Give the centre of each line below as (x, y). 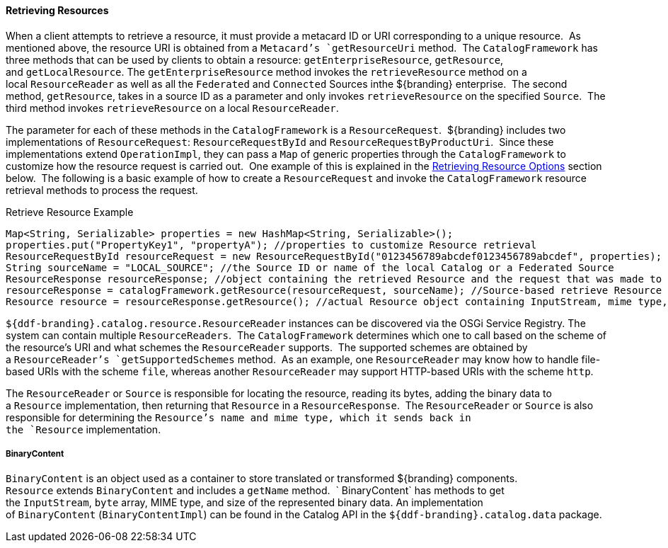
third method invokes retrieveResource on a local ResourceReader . (172, 108)
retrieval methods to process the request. (102, 190)
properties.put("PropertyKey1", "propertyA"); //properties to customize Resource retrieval (271, 245)
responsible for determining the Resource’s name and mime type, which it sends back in (238, 417)
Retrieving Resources (57, 10)
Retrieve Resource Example (70, 212)
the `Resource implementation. (83, 429)
